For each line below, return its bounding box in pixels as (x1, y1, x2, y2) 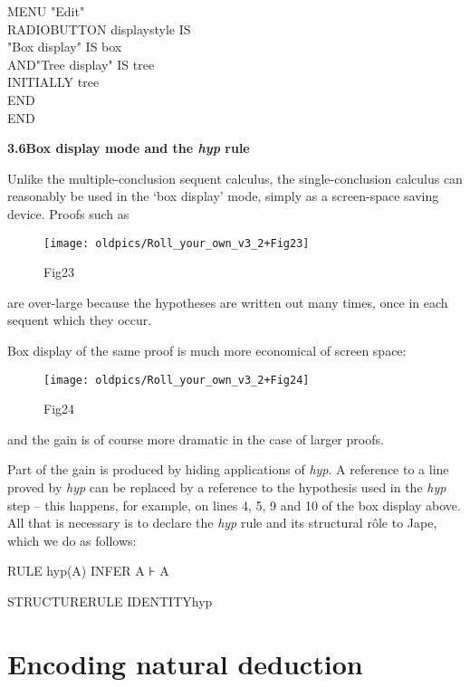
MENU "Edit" (7, 2, 85, 20)
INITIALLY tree (7, 72, 100, 91)
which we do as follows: (7, 530, 137, 549)
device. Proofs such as (7, 204, 129, 223)
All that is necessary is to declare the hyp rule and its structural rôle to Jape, (7, 513, 437, 532)
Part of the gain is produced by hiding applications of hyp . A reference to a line (7, 460, 449, 479)
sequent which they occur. (7, 310, 152, 329)
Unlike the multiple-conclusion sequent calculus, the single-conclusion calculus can (7, 168, 463, 187)
